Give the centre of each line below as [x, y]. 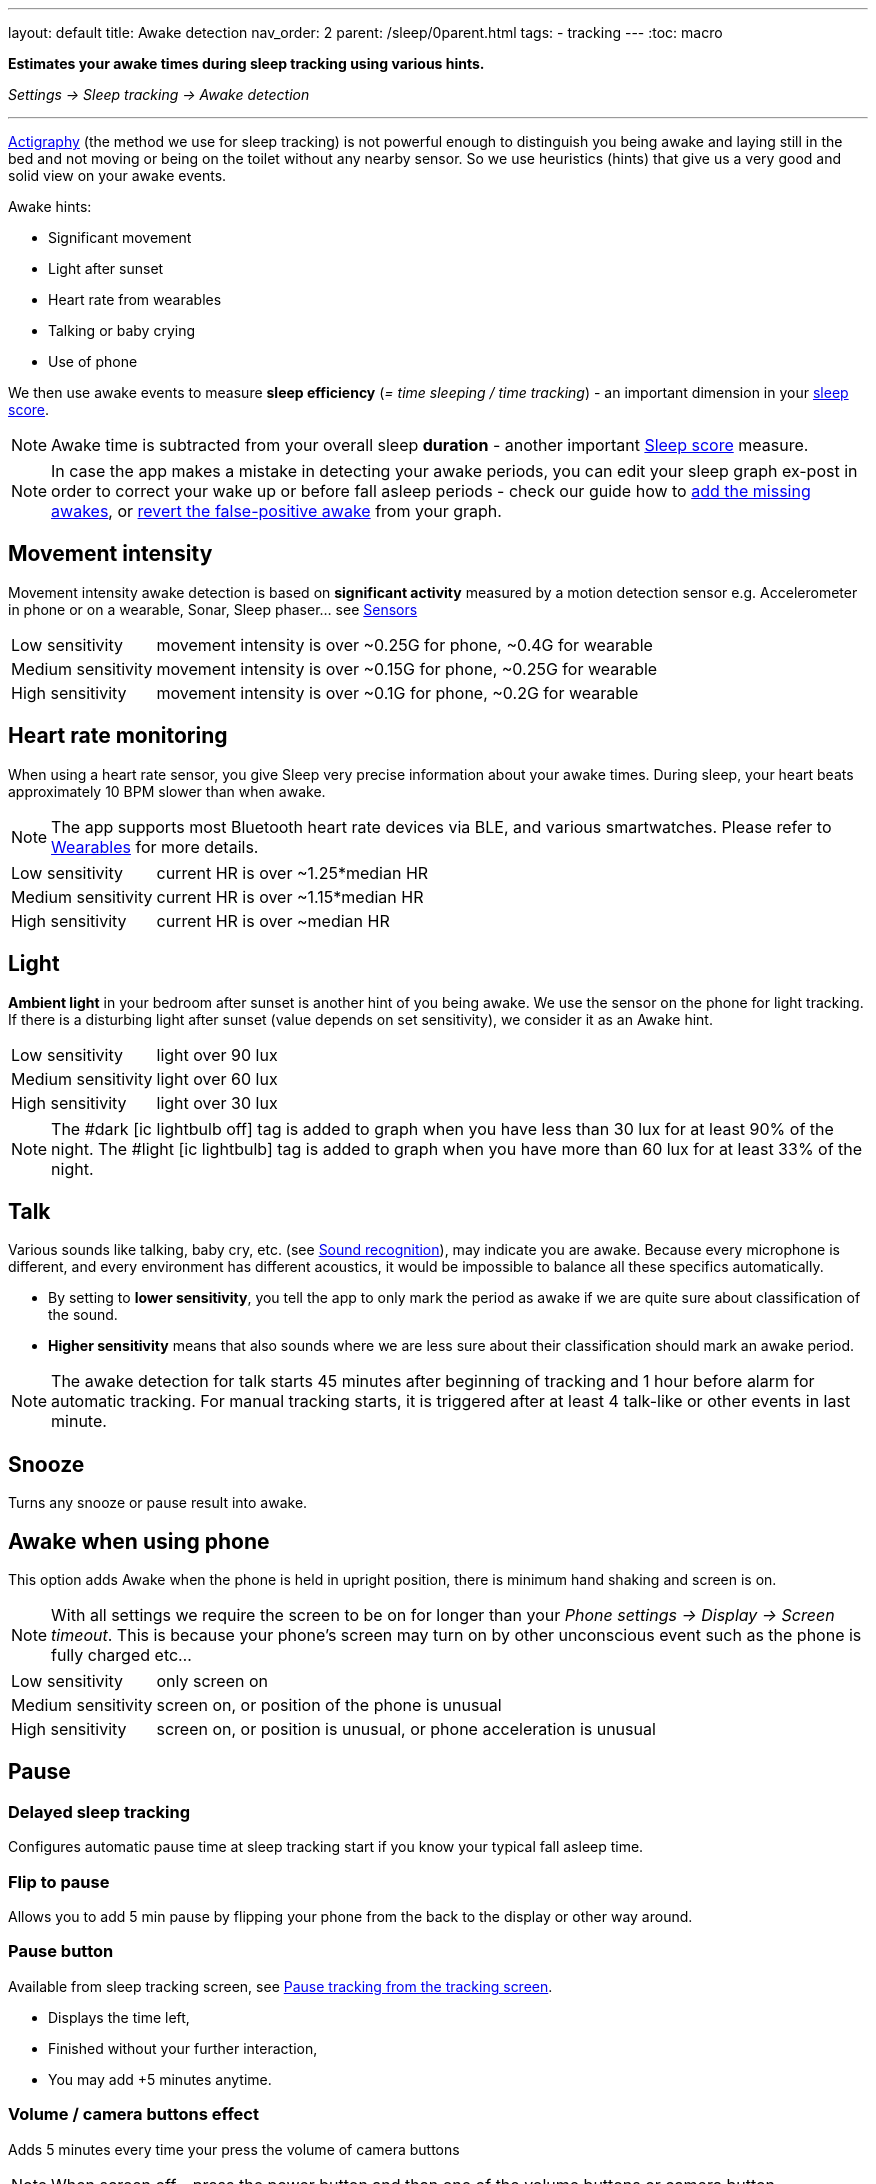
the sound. [83, 1315]
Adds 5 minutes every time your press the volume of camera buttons [234, 2149]
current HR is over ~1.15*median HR [290, 896]
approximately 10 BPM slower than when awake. [167, 791]
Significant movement [120, 237]
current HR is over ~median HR [273, 920]
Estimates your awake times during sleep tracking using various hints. [246, 63]
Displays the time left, [119, 2017]
